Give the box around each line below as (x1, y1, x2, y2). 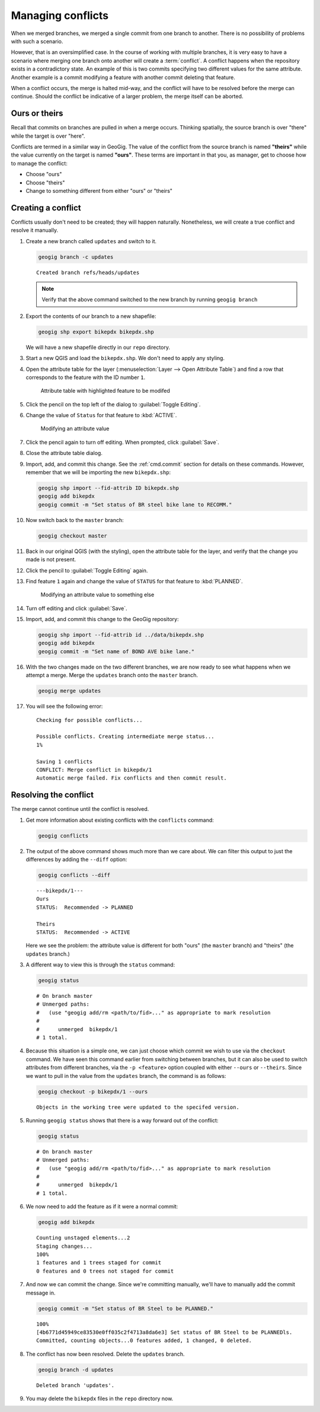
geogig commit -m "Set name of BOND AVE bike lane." (38, 648, 195, 655)
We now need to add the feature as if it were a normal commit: (25, 1203, 178, 1210)
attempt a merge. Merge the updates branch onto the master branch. (25, 672, 199, 679)
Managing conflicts (11, 9, 109, 22)
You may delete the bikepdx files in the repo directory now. (25, 1395, 174, 1403)
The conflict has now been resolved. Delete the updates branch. (25, 1350, 185, 1357)
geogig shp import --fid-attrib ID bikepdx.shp (38, 485, 179, 491)
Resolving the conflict (11, 790, 94, 800)
